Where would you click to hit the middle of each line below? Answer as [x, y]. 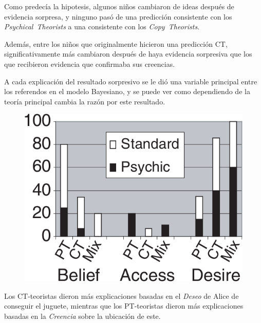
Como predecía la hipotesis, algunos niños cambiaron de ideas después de [119, 6]
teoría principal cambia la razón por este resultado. [85, 101]
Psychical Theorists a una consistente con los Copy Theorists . [102, 26]
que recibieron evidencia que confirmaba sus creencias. [90, 64]
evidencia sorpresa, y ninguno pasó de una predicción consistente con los [118, 16]
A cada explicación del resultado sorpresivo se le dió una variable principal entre [131, 81]
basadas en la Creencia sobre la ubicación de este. [82, 316]
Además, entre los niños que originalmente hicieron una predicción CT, [116, 43]
